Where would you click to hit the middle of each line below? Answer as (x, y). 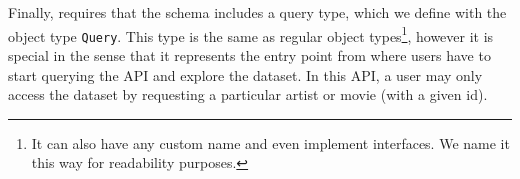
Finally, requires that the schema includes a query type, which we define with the (257, 12)
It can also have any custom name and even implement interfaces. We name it (270, 142)
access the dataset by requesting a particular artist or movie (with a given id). (248, 94)
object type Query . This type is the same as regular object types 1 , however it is (251, 34)
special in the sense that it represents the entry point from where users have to (249, 54)
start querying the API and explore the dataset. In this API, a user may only (245, 74)
